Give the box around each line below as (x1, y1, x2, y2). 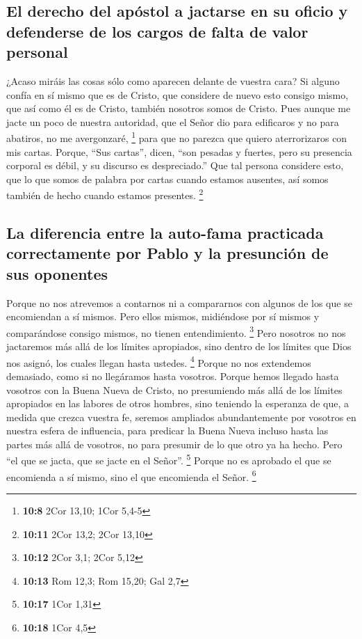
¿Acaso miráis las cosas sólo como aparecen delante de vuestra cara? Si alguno (6, 73, 340, 88)
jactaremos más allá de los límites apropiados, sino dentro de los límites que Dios (6, 339, 352, 354)
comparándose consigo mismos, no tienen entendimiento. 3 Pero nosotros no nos (6, 323, 346, 340)
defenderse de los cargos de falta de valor (6, 20, 308, 42)
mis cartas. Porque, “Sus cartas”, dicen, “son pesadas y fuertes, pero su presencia (6, 144, 352, 159)
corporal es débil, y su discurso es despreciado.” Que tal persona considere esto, (6, 158, 344, 173)
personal (6, 41, 68, 63)
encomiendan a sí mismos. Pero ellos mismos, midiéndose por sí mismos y (6, 309, 320, 324)
